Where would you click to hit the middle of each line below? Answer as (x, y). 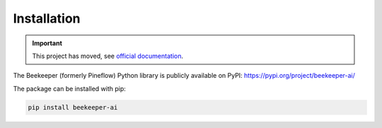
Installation (47, 18)
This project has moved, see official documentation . (108, 56)
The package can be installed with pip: (70, 88)
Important (47, 43)
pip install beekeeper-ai (73, 107)
